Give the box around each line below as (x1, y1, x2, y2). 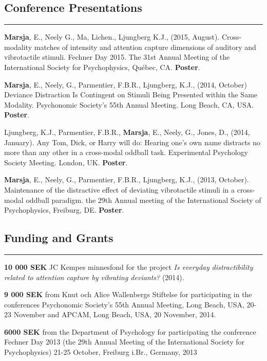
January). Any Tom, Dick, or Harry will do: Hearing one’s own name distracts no (4, 136, 261, 147)
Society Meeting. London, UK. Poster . (4, 157, 128, 167)
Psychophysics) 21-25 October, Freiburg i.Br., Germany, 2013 (4, 347, 197, 357)
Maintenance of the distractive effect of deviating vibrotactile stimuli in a (4, 184, 235, 195)
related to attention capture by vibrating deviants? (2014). (4, 271, 184, 282)
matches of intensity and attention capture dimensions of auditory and (34, 41, 256, 52)
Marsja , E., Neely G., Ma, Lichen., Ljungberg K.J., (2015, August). (4, 31, 220, 42)
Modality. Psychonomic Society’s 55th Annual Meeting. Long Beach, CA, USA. (4, 99, 254, 110)
